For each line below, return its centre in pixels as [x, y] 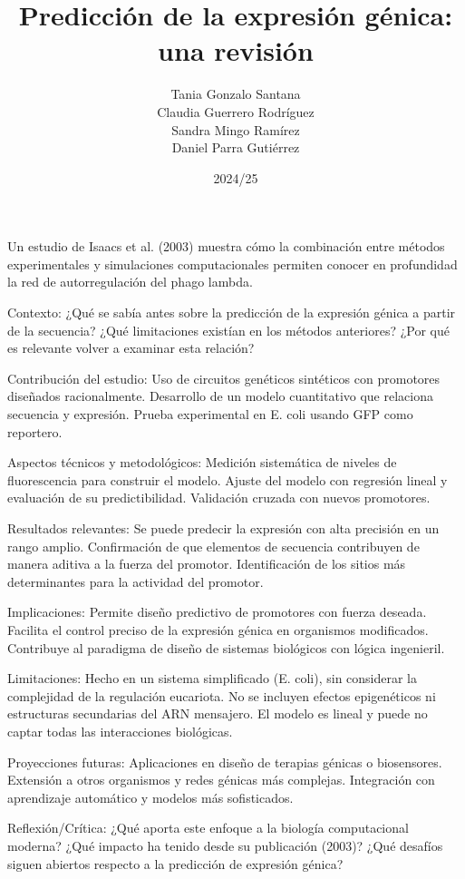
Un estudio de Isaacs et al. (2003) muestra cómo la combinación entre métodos [226, 246]
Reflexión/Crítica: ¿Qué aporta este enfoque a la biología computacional [208, 828]
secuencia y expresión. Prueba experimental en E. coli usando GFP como [210, 414]
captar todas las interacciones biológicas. [120, 731]
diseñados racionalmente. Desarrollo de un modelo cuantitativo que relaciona [220, 396]
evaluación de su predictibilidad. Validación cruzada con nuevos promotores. [219, 498]
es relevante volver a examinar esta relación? [131, 348]
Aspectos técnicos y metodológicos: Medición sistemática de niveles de [202, 462]
